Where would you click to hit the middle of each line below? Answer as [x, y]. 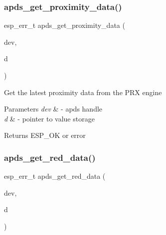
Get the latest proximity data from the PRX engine [83, 92]
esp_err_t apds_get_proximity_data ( [65, 25]
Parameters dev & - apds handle [53, 109]
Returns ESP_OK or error [45, 135]
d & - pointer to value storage [49, 118]
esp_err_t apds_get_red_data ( [55, 176]
